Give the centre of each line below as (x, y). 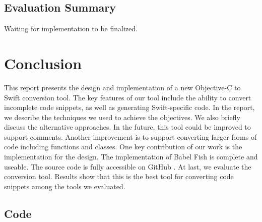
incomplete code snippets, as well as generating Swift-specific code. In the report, (129, 107)
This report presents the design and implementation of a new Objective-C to (122, 87)
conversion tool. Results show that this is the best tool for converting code (119, 176)
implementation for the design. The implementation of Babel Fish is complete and (131, 157)
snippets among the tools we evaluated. (65, 186)
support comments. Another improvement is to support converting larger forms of (130, 136)
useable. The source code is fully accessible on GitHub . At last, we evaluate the (128, 166)
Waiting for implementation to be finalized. (71, 29)
